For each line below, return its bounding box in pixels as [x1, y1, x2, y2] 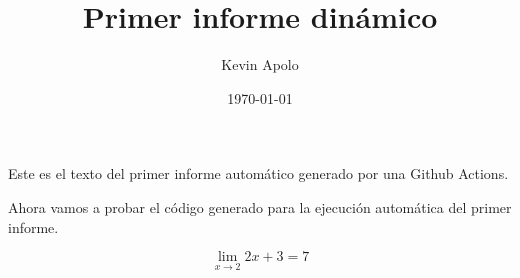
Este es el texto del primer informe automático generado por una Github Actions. [8, 163, 509, 184]
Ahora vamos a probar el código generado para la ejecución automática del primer [8, 196, 512, 217]
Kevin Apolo [221, 54, 299, 75]
